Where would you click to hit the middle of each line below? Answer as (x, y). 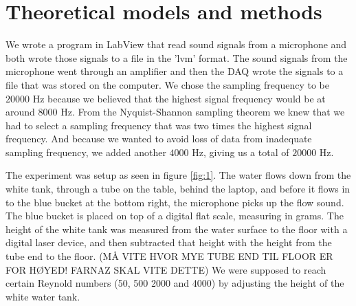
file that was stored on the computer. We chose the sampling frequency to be (167, 84)
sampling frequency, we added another (86, 152)
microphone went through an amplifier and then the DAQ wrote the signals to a (175, 71)
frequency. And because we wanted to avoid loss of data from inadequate (159, 139)
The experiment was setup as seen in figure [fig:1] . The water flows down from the (178, 175)
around (20, 112)
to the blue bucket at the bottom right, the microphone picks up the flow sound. (175, 202)
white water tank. (43, 296)
